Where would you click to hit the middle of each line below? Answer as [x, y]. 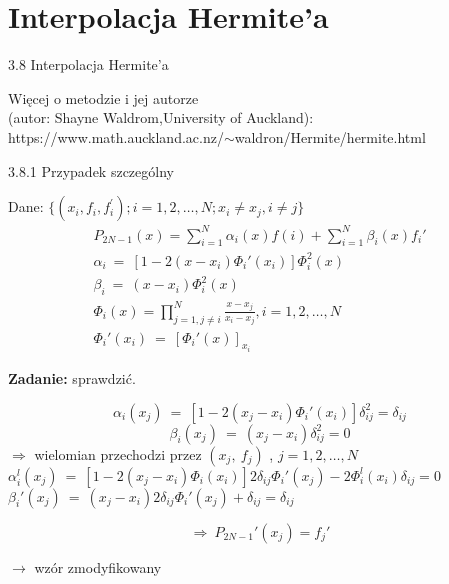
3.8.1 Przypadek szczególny [91, 170]
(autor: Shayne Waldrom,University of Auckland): [161, 117]
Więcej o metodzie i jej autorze [103, 97]
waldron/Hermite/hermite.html [330, 136]
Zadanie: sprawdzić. [72, 378]
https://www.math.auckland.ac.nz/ [116, 136]
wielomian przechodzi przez [118, 453]
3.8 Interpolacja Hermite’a [88, 64]
